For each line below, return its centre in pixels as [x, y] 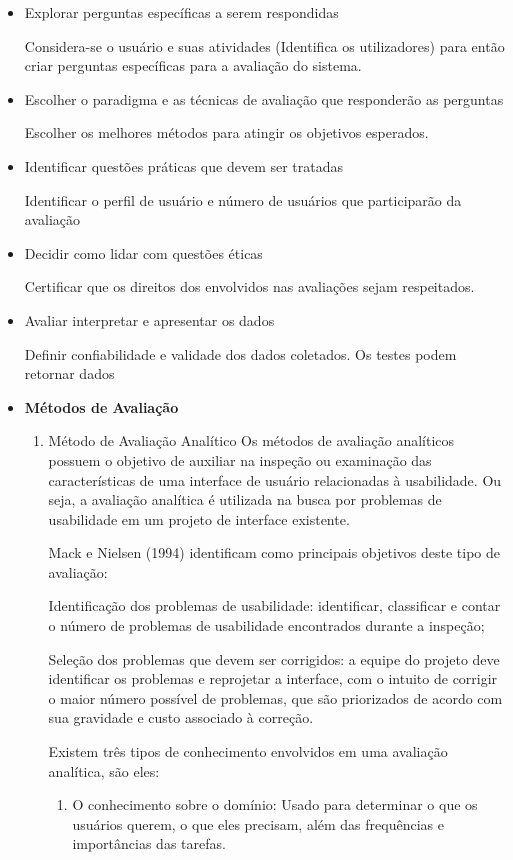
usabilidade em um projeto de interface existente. [199, 518]
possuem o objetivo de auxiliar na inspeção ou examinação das [240, 459]
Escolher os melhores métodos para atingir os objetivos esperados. [226, 132]
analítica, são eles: [104, 770]
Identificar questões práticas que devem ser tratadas [184, 165]
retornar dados [69, 373]
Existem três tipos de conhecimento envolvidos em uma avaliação [248, 751]
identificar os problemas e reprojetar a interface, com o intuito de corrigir [273, 678]
